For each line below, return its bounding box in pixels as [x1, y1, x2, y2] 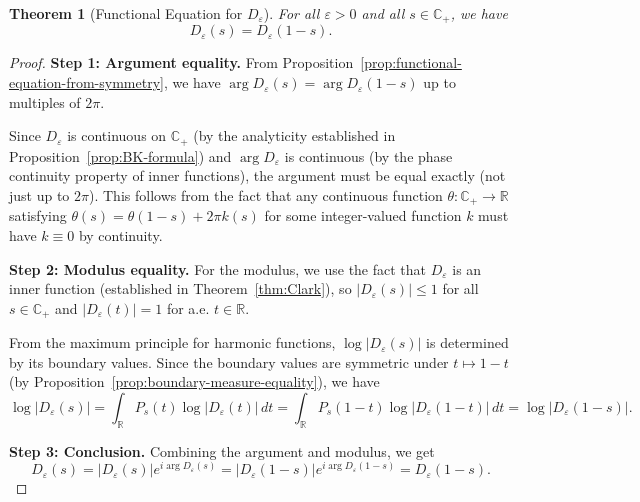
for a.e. [166, 297, 210, 318]
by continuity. [78, 224, 163, 245]
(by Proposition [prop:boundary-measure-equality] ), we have [9, 371, 380, 392]
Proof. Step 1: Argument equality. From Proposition [9, 52, 354, 73]
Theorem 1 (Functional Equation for [9, 3, 243, 23]
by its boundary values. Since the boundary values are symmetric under [9, 351, 449, 372]
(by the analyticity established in [193, 125, 396, 146]
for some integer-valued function [264, 205, 462, 226]
